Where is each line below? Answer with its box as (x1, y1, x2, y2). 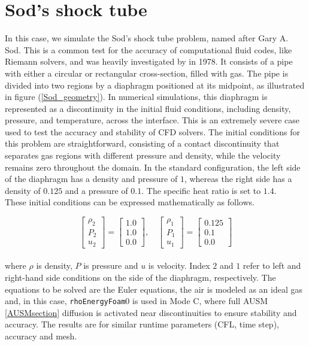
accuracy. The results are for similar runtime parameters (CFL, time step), (5, 318, 279, 330)
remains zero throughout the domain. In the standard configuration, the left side (5, 160, 301, 173)
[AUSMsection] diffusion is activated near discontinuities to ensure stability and (5, 306, 297, 318)
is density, (36, 259, 72, 272)
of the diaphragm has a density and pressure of (5, 172, 178, 185)
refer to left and (243, 259, 301, 272)
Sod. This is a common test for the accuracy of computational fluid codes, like (5, 43, 292, 56)
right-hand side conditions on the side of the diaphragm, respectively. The (5, 271, 276, 284)
